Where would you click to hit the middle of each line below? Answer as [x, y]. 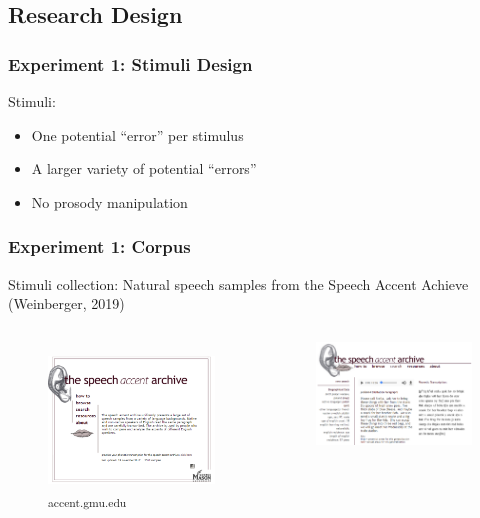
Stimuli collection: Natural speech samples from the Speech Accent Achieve [238, 283]
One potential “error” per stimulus [137, 134]
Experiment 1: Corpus [99, 246]
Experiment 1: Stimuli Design [130, 63]
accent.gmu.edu [87, 502]
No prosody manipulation [109, 201]
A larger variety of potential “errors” [144, 168]
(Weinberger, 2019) [66, 303]
